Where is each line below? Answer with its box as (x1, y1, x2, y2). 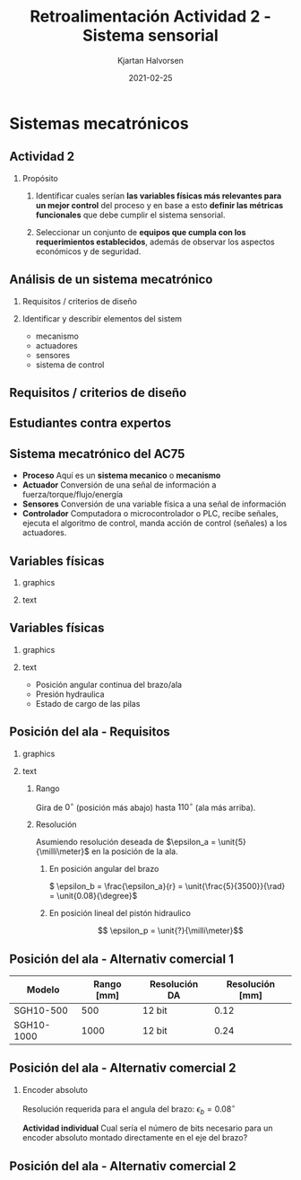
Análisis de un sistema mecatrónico (9, 272, 213, 287)
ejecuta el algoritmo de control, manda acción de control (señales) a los (21, 518, 288, 529)
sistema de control (35, 359, 105, 370)
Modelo (26, 983, 60, 996)
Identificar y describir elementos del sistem (21, 313, 182, 324)
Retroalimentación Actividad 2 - (30, 6, 271, 27)
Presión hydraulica (35, 689, 105, 700)
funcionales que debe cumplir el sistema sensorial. (35, 209, 226, 220)
